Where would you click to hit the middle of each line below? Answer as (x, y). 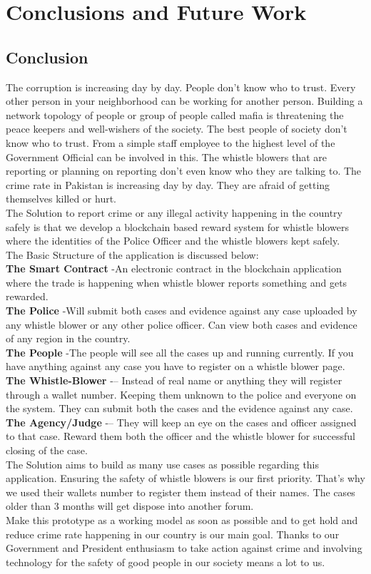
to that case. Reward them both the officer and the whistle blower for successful (181, 436)
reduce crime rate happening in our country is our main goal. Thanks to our (173, 534)
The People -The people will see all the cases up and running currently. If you (180, 352)
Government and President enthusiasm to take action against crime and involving (184, 548)
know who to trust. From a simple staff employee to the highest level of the (171, 142)
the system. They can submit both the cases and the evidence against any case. (179, 408)
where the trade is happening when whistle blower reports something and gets (177, 282)
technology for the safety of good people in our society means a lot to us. (166, 562)
